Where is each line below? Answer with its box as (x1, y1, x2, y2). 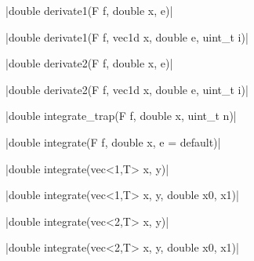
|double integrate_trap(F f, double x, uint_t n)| (5, 107, 237, 124)
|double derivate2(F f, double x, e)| (5, 55, 173, 71)
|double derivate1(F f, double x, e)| (5, 2, 173, 18)
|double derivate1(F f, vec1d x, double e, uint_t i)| (5, 28, 249, 45)
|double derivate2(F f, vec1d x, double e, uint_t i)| (5, 81, 249, 97)
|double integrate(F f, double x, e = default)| (5, 133, 221, 150)
